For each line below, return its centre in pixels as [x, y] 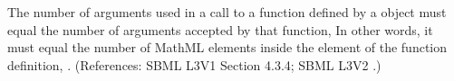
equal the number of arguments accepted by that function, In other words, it [220, 29]
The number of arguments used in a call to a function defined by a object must [227, 12]
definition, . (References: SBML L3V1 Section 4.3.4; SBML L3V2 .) [194, 64]
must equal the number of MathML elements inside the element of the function [227, 47]
